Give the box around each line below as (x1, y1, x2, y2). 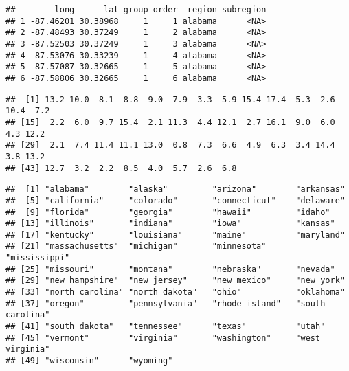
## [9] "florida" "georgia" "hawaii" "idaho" (5, 207, 330, 217)
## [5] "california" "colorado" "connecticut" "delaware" (5, 195, 345, 205)
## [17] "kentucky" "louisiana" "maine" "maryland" (5, 229, 345, 240)
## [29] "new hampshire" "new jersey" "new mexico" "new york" (5, 276, 345, 286)
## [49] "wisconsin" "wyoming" (5, 356, 173, 366)
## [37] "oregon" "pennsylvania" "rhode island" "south (5, 298, 326, 308)
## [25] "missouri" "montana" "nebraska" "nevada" (5, 264, 335, 274)
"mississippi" (5, 253, 70, 263)
